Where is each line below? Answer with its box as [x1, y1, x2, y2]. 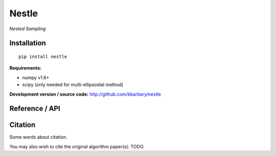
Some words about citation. [9, 134, 67, 140]
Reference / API [9, 104, 61, 113]
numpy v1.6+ [22, 74, 50, 80]
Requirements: [9, 65, 42, 71]
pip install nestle [18, 54, 67, 59]
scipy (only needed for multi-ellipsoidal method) [22, 82, 124, 88]
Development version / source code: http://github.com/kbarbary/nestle [9, 91, 161, 97]
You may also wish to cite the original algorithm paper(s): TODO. [9, 143, 145, 149]
